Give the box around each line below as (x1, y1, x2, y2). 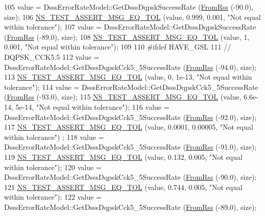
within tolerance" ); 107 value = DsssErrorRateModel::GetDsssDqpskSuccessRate (4, 21, 256, 32)
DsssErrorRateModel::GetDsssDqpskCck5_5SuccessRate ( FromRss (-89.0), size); (4, 201, 257, 212)
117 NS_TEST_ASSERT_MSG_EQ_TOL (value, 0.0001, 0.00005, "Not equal (4, 122, 253, 132)
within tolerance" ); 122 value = (4, 191, 102, 202)
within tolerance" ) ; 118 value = (4, 131, 104, 142)
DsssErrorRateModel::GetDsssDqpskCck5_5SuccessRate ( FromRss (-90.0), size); (4, 172, 257, 182)
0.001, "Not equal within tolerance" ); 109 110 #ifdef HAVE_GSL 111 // (4, 41, 231, 52)
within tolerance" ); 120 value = (4, 161, 102, 172)
